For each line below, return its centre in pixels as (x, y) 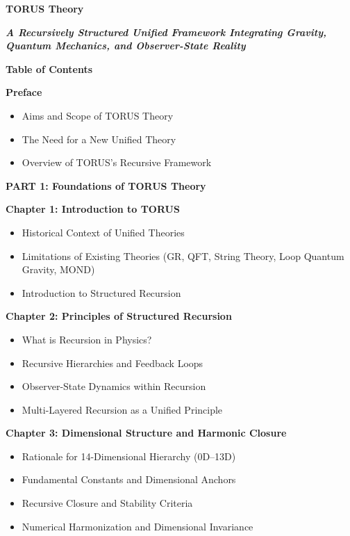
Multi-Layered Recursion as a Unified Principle (122, 409)
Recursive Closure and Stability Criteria (107, 503)
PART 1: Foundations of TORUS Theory (106, 185)
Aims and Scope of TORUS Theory (98, 115)
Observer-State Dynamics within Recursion (114, 386)
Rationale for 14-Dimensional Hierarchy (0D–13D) (129, 456)
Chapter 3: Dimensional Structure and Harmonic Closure (146, 433)
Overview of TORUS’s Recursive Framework (117, 162)
